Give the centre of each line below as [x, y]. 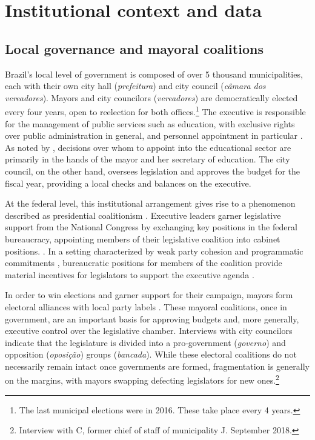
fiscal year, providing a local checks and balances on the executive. [128, 183]
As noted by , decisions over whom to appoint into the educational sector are [148, 147]
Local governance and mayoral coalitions [134, 48]
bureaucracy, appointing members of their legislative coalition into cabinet [143, 238]
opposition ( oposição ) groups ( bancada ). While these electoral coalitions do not [151, 354]
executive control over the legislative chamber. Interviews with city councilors [149, 331]
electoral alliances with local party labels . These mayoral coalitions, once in [146, 306]
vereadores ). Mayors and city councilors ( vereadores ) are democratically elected [151, 97]
